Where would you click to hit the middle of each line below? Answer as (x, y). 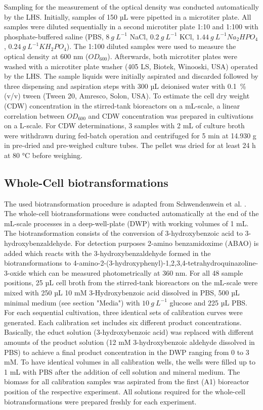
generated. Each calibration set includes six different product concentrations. (123, 322)
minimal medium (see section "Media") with (72, 302)
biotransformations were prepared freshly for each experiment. (100, 401)
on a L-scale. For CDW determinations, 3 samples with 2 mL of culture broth (124, 125)
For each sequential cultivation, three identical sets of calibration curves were (123, 312)
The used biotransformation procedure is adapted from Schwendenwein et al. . (125, 203)
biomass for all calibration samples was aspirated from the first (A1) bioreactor (127, 381)
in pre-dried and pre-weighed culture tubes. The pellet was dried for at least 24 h (130, 145)
